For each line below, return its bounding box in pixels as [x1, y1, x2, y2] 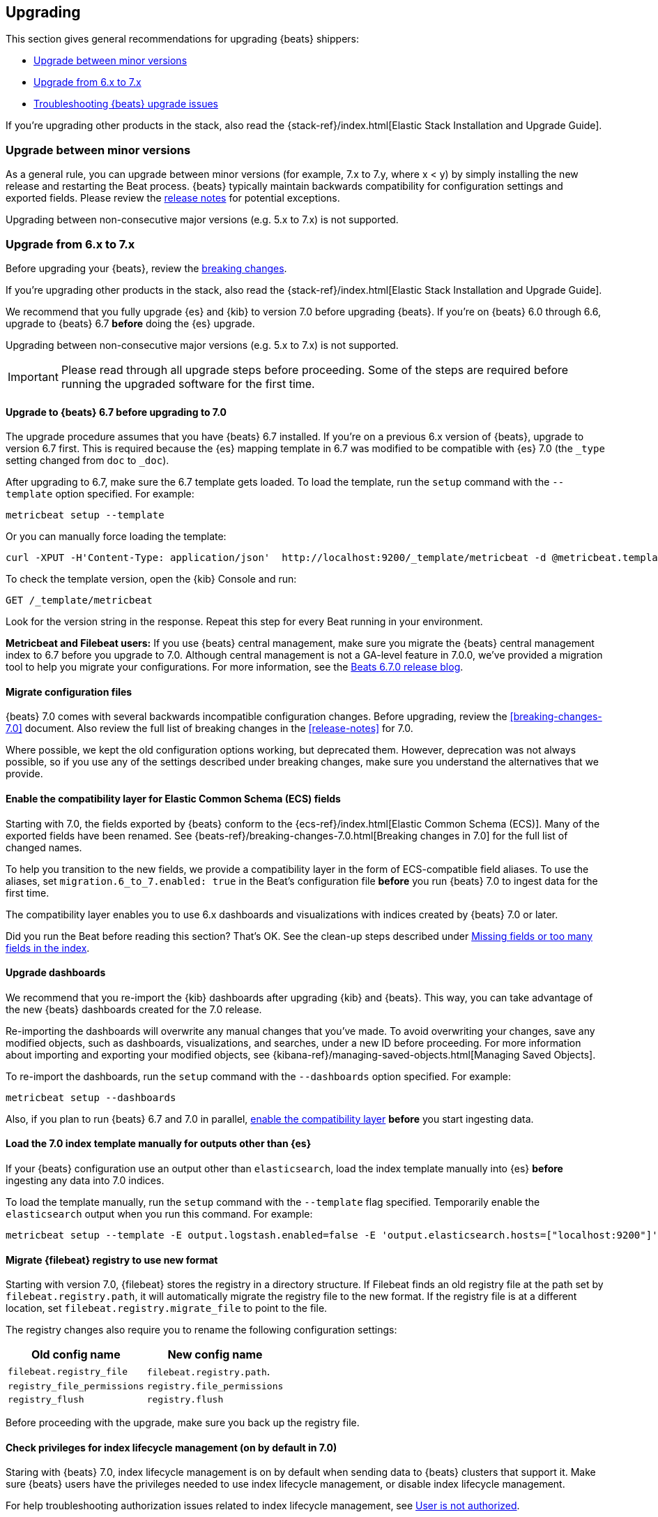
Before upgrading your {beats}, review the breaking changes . [6, 262, 287, 274]
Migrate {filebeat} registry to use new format [6, 1253, 218, 1266]
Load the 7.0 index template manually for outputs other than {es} [6, 1137, 312, 1150]
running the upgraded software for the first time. [61, 376, 315, 391]
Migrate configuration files [6, 685, 132, 698]
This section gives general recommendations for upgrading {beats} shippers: [6, 33, 360, 45]
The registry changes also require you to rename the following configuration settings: [6, 1324, 397, 1336]
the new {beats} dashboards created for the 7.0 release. [6, 1003, 262, 1015]
